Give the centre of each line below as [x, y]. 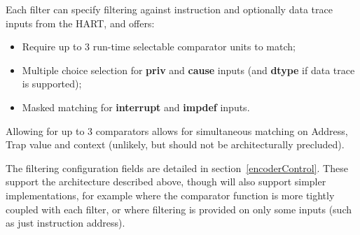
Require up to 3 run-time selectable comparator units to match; [159, 47]
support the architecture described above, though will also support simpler [166, 181]
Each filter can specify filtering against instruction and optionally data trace [169, 9]
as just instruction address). [65, 223]
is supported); [52, 84]
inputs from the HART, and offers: [80, 23]
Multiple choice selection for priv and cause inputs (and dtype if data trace [188, 70]
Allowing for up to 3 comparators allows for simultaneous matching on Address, [177, 130]
